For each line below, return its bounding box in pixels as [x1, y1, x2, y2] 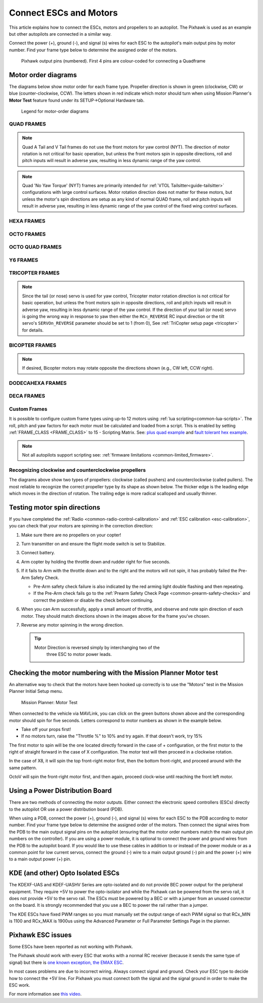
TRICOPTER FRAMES [9, 270, 60, 276]
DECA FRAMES [9, 393, 45, 399]
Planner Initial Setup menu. [9, 689, 63, 694]
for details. [22, 327, 44, 333]
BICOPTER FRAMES [9, 342, 56, 349]
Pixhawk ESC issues [9, 931, 72, 939]
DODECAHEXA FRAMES [9, 379, 67, 386]
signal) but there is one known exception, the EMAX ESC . [9, 960, 124, 965]
